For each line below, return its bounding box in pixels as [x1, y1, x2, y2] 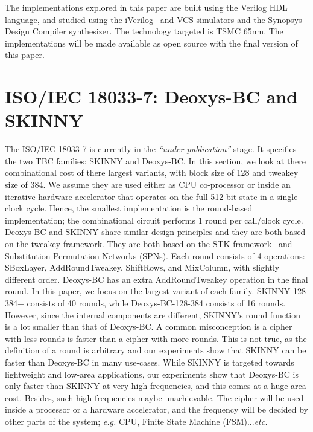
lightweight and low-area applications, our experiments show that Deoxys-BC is [5, 367, 299, 380]
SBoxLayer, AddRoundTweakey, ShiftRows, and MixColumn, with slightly [5, 261, 280, 274]
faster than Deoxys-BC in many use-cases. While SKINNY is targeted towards [5, 355, 294, 368]
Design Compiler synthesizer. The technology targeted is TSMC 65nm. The [5, 25, 283, 37]
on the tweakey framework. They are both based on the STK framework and [5, 237, 292, 250]
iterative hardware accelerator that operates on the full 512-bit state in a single [5, 190, 298, 202]
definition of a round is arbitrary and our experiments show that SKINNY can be [5, 344, 306, 356]
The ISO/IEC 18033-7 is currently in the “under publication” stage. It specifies [5, 143, 297, 155]
